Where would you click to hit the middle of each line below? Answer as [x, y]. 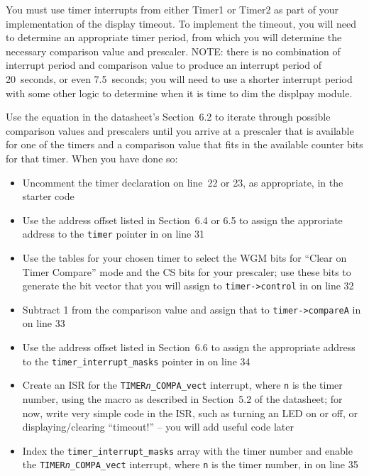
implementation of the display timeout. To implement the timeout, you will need [181, 23]
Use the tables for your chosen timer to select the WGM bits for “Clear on [184, 257]
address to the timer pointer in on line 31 [113, 234]
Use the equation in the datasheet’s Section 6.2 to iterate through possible [168, 117]
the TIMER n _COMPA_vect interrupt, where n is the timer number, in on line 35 [190, 464]
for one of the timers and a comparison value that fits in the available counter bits [184, 144]
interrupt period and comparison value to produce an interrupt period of [164, 65]
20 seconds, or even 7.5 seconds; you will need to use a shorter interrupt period [179, 78]
